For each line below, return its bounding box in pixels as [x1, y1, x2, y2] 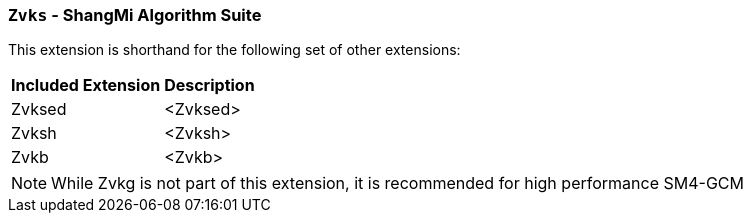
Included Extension [11, 75, 161, 96]
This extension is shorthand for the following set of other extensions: [8, 41, 461, 59]
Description [164, 75, 255, 96]
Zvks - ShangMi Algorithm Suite [8, 5, 262, 25]
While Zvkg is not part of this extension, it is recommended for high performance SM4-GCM [51, 173, 744, 194]
